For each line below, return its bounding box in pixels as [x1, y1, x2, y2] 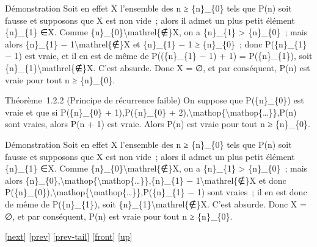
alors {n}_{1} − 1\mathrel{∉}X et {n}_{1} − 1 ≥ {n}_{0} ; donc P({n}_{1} [5, 37, 307, 50]
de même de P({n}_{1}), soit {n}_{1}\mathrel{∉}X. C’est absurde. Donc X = [5, 197, 307, 210]
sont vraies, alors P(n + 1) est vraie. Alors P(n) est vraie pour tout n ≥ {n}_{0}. [5, 117, 310, 130]
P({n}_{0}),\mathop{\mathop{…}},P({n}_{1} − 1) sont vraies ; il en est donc [5, 186, 307, 198]
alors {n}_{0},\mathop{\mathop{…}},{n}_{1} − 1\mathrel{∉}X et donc [5, 173, 286, 186]
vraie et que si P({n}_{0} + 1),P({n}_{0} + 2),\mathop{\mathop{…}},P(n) [5, 105, 297, 118]
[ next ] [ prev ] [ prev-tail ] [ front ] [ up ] [5, 230, 133, 243]
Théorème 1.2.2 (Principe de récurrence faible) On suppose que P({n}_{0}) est [5, 94, 304, 106]
